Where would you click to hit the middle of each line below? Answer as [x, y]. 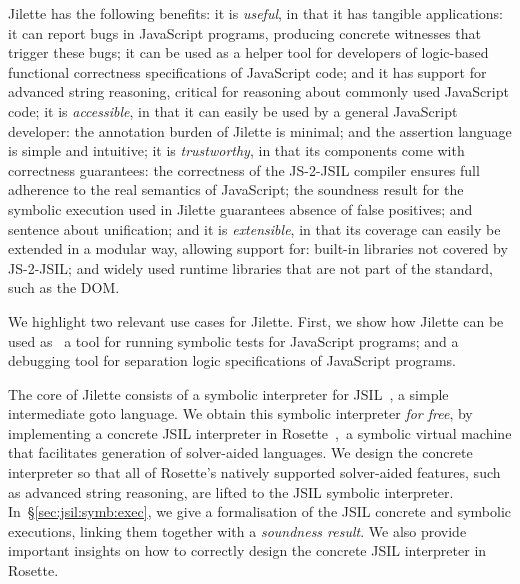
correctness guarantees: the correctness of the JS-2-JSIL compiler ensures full [244, 169]
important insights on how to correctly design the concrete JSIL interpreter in [247, 550]
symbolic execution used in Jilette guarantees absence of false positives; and [240, 208]
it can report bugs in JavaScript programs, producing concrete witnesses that [244, 32]
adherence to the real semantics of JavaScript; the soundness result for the [236, 189]
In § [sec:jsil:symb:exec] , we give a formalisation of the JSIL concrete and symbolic [260, 511]
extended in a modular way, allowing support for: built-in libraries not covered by [258, 248]
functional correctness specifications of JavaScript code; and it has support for [247, 71]
